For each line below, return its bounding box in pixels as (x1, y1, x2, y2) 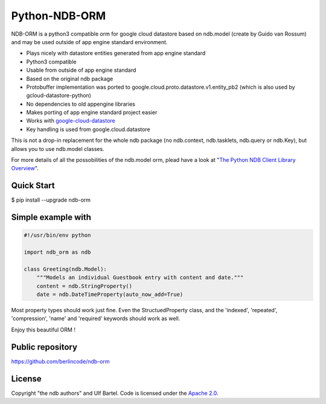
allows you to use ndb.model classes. (11, 145, 105, 152)
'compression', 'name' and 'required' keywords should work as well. (11, 315, 181, 322)
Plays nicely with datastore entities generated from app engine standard (26, 50, 206, 57)
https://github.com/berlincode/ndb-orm (11, 358, 110, 365)
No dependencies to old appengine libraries (26, 100, 136, 107)
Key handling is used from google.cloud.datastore (26, 126, 150, 133)
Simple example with (11, 212, 92, 223)
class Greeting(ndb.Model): (24, 266, 107, 272)
